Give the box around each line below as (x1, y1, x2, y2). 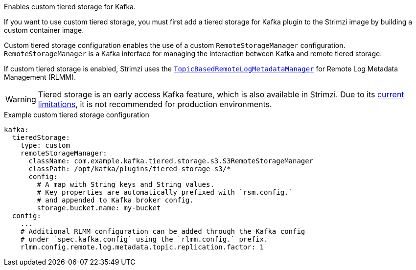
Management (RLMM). (4, 73, 76, 81)
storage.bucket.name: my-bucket (37, 204, 161, 212)
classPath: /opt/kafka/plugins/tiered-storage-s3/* (28, 165, 231, 173)
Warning (5, 94, 36, 104)
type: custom (20, 141, 70, 149)
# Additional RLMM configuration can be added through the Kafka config (20, 227, 305, 235)
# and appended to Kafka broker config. (37, 196, 194, 204)
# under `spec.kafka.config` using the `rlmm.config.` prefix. (20, 235, 268, 243)
